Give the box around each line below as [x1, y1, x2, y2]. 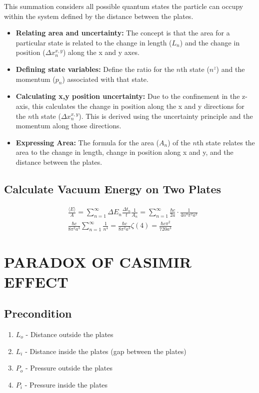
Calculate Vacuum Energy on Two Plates [4, 181, 221, 196]
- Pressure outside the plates [25, 363, 113, 373]
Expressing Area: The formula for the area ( [15, 137, 159, 147]
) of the [167, 137, 190, 147]
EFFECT [4, 271, 68, 292]
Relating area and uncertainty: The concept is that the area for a [15, 27, 230, 38]
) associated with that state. [62, 73, 148, 84]
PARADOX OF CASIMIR [4, 252, 192, 272]
